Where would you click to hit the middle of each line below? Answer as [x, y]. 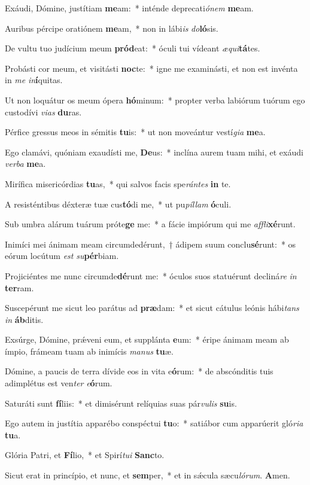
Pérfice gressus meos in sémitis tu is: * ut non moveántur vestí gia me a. [135, 132]
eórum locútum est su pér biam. [62, 256]
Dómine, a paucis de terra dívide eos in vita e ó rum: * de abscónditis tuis [139, 371]
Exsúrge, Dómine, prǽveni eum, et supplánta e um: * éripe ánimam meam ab [147, 339]
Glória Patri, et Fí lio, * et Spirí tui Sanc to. [85, 455]
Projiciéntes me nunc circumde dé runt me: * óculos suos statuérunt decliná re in [151, 275]
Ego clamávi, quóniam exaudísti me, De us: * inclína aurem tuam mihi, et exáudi [154, 152]
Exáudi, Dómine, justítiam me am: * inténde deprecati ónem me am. [129, 8]
